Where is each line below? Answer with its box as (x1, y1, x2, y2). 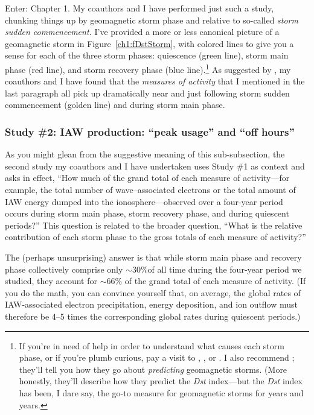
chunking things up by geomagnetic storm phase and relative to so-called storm (5, 13, 298, 26)
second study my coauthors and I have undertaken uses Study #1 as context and (5, 159, 305, 172)
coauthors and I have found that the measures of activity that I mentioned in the (5, 75, 305, 87)
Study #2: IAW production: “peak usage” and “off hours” (5, 124, 295, 139)
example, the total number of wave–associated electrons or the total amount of (5, 183, 296, 195)
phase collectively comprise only (5, 262, 123, 275)
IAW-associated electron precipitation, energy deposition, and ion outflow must (5, 298, 298, 311)
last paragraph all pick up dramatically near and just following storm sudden (5, 86, 290, 99)
